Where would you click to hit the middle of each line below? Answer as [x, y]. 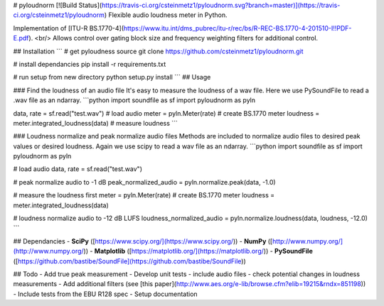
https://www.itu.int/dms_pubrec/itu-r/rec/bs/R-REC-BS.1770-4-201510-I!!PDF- [238, 28]
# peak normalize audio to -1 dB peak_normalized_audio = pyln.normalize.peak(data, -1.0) [145, 182]
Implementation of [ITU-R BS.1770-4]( [69, 28]
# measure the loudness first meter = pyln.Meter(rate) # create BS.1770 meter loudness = [144, 195]
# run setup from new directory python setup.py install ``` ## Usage [112, 77]
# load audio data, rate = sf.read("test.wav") [78, 169]
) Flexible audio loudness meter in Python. [166, 15]
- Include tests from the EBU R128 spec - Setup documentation [106, 294]
